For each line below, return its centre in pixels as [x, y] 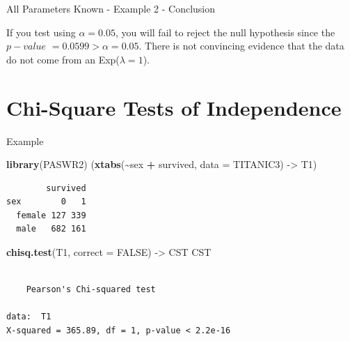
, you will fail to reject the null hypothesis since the [225, 32]
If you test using [41, 32]
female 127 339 [51, 215]
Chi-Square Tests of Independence [174, 107]
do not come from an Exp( [63, 59]
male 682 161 [51, 229]
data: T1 [29, 317]
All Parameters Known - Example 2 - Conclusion [111, 8]
